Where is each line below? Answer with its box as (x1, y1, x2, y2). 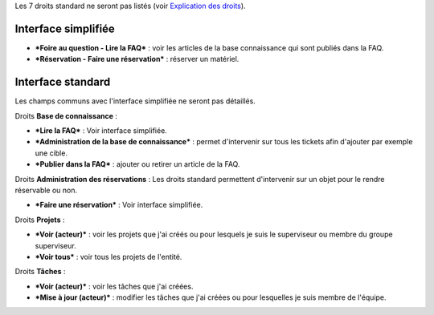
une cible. (35, 148, 68, 158)
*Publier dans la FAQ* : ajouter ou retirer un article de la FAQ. (35, 160, 240, 169)
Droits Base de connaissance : (14, 111, 118, 120)
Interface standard (14, 75, 111, 89)
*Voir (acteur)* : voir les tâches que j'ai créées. (35, 281, 194, 291)
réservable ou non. (14, 185, 78, 195)
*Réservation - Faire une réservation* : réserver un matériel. (35, 55, 240, 64)
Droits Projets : (14, 215, 65, 224)
